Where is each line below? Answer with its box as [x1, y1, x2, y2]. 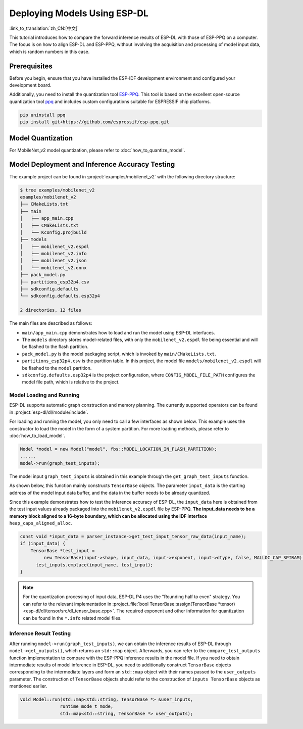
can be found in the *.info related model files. [23, 615, 122, 621]
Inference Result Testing [9, 630, 71, 637]
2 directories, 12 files [20, 307, 82, 313]
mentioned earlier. [9, 683, 47, 689]
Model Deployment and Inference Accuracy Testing [9, 160, 175, 169]
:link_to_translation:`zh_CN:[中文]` [9, 25, 79, 31]
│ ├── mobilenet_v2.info [20, 251, 87, 257]
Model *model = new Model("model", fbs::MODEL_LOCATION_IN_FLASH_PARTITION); [20, 446, 217, 452]
